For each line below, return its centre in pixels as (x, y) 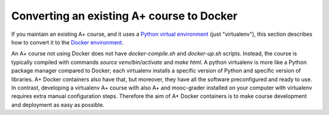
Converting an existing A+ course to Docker (124, 16)
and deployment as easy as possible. (58, 105)
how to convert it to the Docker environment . (68, 42)
